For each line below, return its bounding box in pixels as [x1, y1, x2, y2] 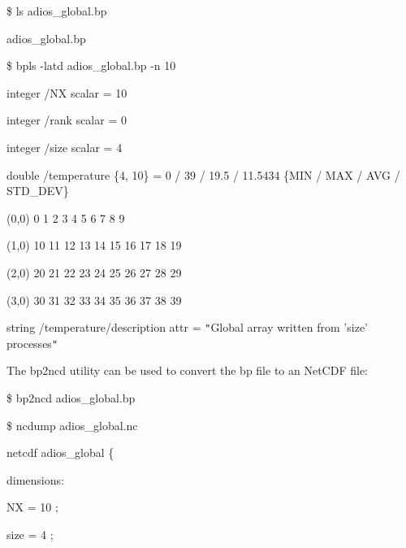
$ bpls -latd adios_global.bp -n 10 [6, 57, 176, 74]
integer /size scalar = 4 [6, 138, 123, 155]
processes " [6, 334, 58, 351]
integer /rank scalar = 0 [6, 111, 127, 128]
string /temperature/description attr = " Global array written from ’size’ [6, 319, 368, 336]
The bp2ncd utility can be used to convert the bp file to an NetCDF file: [6, 362, 369, 379]
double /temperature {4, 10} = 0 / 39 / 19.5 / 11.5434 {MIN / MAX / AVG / [6, 166, 400, 183]
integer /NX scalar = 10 [6, 84, 127, 101]
